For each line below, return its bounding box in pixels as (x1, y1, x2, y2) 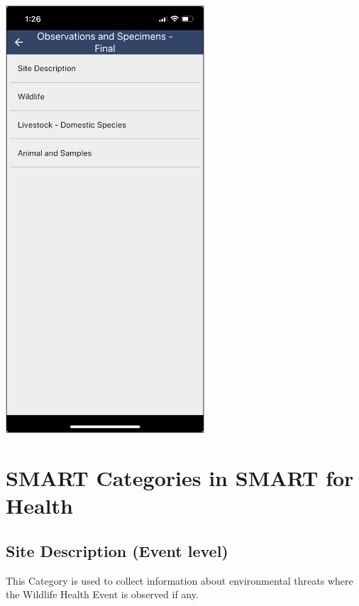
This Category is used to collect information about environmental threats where (6, 573, 353, 588)
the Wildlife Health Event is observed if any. (6, 587, 199, 602)
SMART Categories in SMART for (6, 463, 354, 492)
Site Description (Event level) (6, 539, 228, 561)
